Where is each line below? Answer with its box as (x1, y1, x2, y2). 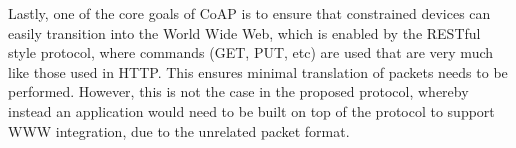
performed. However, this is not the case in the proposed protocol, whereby (8, 81, 469, 102)
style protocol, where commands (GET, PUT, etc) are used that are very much (8, 42, 494, 63)
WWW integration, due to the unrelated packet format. (8, 120, 350, 141)
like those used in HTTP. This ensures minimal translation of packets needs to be (8, 61, 508, 82)
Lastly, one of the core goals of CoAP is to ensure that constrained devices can (8, 3, 491, 23)
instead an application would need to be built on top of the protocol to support (8, 100, 495, 121)
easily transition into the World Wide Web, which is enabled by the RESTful (8, 22, 481, 43)
